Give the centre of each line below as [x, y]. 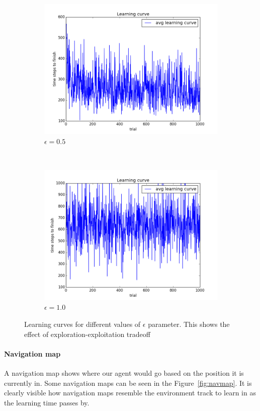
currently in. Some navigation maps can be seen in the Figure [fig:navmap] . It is [128, 383]
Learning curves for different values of [82, 324]
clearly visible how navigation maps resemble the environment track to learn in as [130, 393]
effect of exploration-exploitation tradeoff [87, 334]
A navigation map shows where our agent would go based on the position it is [124, 372]
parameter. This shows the [189, 324]
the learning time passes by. [47, 402]
